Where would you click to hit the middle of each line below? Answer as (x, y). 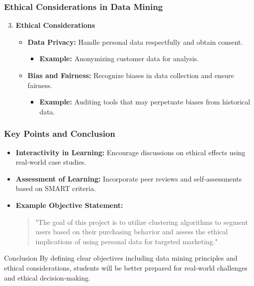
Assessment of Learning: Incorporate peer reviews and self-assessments (129, 178)
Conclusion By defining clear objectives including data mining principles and (121, 258)
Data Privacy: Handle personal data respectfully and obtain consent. (135, 42)
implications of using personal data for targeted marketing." (127, 241)
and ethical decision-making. (47, 277)
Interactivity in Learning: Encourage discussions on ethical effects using (130, 152)
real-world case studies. (51, 162)
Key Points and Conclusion (60, 134)
